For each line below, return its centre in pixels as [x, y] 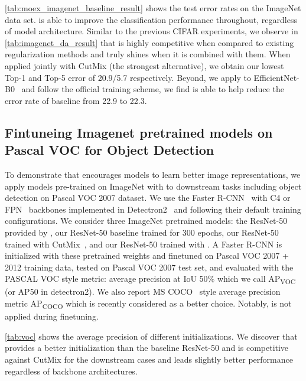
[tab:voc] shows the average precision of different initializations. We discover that [151, 336]
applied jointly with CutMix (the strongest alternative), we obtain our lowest [144, 65]
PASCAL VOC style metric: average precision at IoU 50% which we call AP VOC [150, 279]
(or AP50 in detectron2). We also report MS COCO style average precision [143, 292]
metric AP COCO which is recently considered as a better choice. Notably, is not [148, 304]
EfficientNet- [276, 77]
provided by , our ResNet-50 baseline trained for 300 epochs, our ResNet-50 [142, 232]
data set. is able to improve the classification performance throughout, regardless [151, 19]
